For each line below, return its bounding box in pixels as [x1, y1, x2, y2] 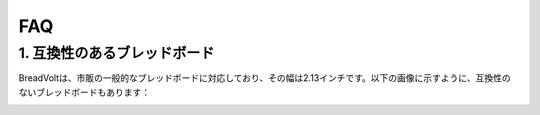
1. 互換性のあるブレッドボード [18, 44, 215, 62]
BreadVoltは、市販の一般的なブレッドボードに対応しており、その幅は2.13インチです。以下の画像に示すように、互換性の [18, 72, 511, 84]
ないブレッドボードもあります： [18, 86, 150, 98]
